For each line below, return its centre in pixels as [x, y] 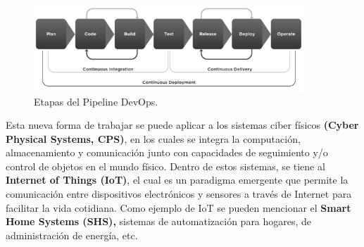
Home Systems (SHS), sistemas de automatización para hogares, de [159, 221]
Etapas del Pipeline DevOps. [96, 101]
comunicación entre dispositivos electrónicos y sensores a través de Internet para [179, 194]
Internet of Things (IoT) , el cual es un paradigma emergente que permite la [177, 180]
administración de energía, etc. [72, 235]
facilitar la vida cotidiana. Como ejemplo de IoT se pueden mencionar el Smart [178, 207]
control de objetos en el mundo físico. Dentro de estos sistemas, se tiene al [165, 166]
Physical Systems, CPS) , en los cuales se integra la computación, [153, 138]
